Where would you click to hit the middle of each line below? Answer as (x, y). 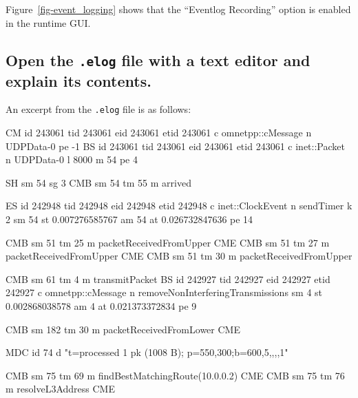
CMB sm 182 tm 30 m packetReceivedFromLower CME (123, 329)
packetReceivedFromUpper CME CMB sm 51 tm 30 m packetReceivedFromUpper (179, 256)
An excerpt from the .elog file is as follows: (98, 109)
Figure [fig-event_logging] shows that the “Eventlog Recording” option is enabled (178, 9)
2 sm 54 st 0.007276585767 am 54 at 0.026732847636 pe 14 (129, 219)
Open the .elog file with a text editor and (158, 60)
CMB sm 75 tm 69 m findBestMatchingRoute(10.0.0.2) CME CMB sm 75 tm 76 (175, 375)
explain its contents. (78, 80)
